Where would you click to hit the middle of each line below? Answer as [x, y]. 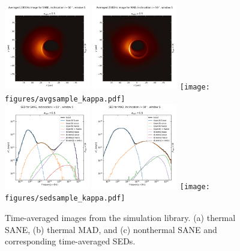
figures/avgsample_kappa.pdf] [65, 99]
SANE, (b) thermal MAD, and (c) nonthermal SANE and [111, 229]
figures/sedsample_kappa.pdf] [65, 198]
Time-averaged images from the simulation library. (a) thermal [120, 217]
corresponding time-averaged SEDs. [70, 241]
